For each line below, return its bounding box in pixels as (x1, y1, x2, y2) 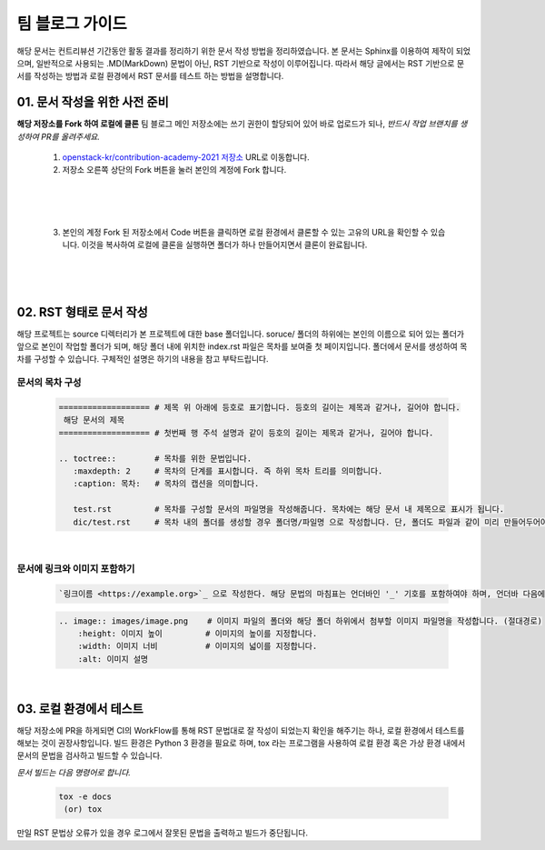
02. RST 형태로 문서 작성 (16, 305, 149, 320)
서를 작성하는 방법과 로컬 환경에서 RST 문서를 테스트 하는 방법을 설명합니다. (16, 71, 284, 82)
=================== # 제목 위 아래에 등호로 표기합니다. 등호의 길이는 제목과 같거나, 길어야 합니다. (58, 402, 461, 413)
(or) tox (64, 805, 103, 815)
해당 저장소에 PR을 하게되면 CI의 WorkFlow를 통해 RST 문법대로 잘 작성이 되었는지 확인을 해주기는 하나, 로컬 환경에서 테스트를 (16, 725, 465, 735)
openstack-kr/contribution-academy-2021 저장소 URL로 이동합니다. (62, 152, 310, 163)
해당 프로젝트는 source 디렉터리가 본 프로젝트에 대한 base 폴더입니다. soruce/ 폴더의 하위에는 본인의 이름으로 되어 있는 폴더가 (16, 328, 465, 339)
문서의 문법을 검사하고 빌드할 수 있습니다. (16, 750, 163, 761)
